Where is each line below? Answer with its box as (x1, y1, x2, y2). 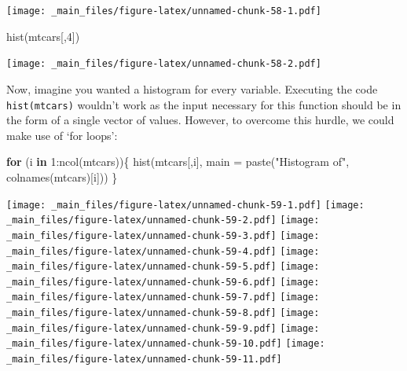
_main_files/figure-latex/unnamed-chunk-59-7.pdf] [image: (6, 292, 320, 303)
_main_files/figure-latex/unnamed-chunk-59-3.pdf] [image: (6, 230, 320, 241)
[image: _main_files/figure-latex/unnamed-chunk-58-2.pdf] (6, 58, 321, 70)
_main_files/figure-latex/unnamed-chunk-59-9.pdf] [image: (6, 322, 320, 334)
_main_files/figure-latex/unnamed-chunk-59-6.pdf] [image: (6, 276, 320, 288)
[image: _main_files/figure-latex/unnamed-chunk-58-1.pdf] (6, 6, 321, 17)
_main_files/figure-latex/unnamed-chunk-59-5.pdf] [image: (6, 261, 320, 273)
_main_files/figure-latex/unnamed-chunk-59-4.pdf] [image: (6, 245, 320, 257)
